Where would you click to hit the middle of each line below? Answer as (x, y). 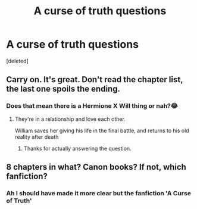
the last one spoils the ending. (63, 89)
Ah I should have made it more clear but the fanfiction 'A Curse (99, 193)
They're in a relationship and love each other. (70, 119)
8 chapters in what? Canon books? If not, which (96, 167)
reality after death (37, 137)
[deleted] (17, 61)
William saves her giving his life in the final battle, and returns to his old (102, 130)
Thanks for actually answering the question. (78, 148)
